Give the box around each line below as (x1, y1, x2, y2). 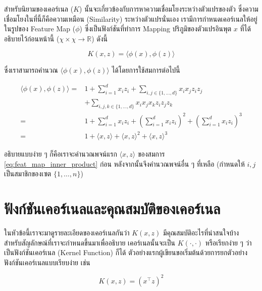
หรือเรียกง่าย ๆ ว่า (205, 237, 252, 248)
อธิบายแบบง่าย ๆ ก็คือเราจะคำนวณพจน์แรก (4, 149, 117, 159)
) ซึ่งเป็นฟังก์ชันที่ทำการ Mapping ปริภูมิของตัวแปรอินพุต (79, 23, 232, 34)
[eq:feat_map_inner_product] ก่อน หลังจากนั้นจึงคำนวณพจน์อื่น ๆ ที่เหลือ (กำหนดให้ (4, 158, 245, 169)
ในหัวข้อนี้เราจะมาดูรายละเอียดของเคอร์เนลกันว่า (4, 227, 130, 238)
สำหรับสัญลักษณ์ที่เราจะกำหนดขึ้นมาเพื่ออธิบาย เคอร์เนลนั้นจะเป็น (4, 237, 176, 248)
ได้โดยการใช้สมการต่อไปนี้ (112, 65, 180, 75)
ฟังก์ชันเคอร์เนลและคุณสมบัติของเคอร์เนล (4, 198, 221, 219)
